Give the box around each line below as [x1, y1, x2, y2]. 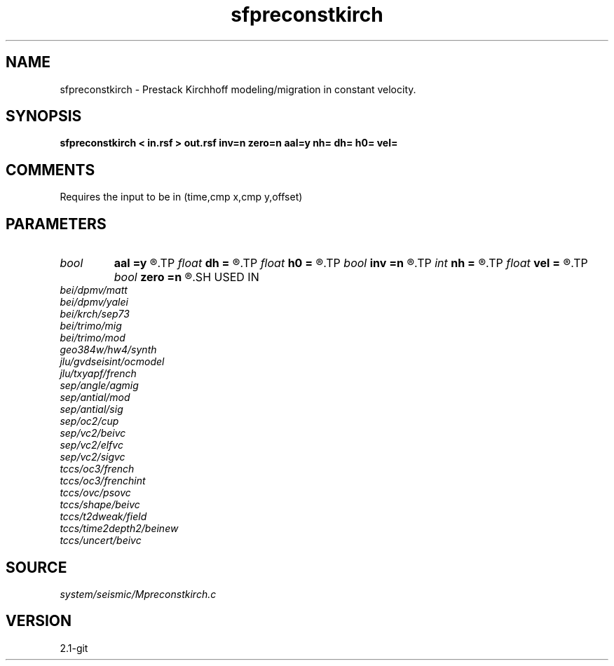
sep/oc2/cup [60, 415, 119, 428]
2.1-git [60, 641, 88, 654]
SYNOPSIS [6, 107, 82, 125]
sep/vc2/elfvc [60, 439, 123, 451]
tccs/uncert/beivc [60, 534, 142, 547]
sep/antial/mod [60, 391, 130, 404]
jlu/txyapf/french [60, 367, 137, 380]
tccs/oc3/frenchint [60, 475, 146, 487]
